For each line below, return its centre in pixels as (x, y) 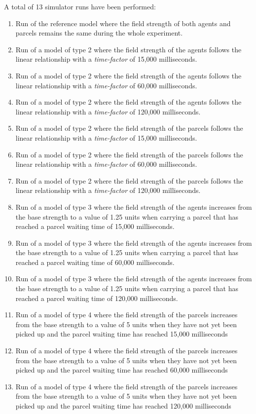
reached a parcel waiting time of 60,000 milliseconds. (95, 262)
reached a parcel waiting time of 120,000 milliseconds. (97, 298)
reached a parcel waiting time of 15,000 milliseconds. (95, 226)
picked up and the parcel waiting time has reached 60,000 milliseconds (122, 370)
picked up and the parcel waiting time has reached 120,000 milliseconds (123, 406)
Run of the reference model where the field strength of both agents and (123, 23)
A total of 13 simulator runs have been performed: (80, 6)
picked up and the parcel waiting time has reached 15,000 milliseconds (122, 334)
